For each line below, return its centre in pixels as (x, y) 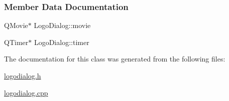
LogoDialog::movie (62, 25)
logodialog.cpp (26, 92)
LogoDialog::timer (62, 42)
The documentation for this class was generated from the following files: (115, 59)
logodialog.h (23, 75)
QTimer (16, 42)
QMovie (16, 25)
